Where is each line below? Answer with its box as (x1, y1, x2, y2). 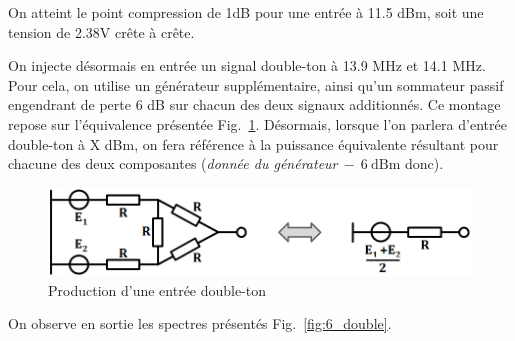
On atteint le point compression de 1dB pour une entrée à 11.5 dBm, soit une (8, 2, 484, 22)
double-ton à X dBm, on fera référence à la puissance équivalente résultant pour (8, 133, 499, 154)
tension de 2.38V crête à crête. (8, 21, 195, 42)
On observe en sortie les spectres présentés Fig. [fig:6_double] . (8, 313, 392, 334)
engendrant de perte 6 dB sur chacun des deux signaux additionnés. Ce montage (8, 94, 501, 115)
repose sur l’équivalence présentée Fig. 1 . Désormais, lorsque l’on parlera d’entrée (8, 113, 507, 134)
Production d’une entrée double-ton (48, 279, 267, 300)
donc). (404, 153, 444, 174)
